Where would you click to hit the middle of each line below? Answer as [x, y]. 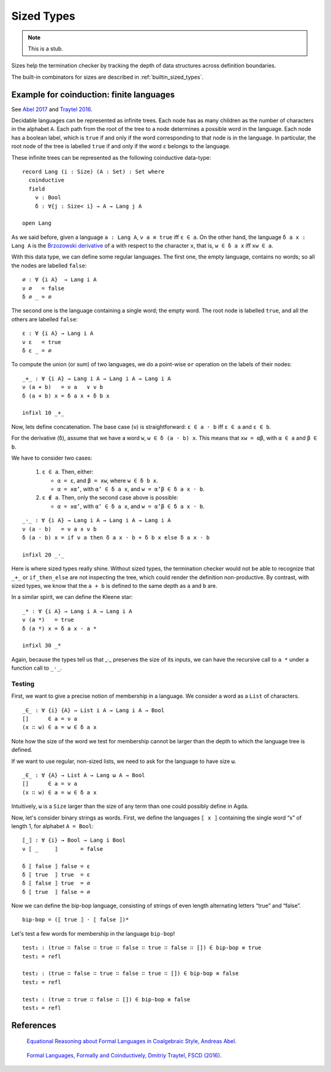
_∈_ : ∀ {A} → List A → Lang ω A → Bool [84, 775]
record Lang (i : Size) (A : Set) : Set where [93, 171]
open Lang [37, 223]
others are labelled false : [44, 319]
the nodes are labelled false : [49, 265]
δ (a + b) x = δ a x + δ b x [66, 396]
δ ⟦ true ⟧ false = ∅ [56, 892]
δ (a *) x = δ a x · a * [59, 628]
